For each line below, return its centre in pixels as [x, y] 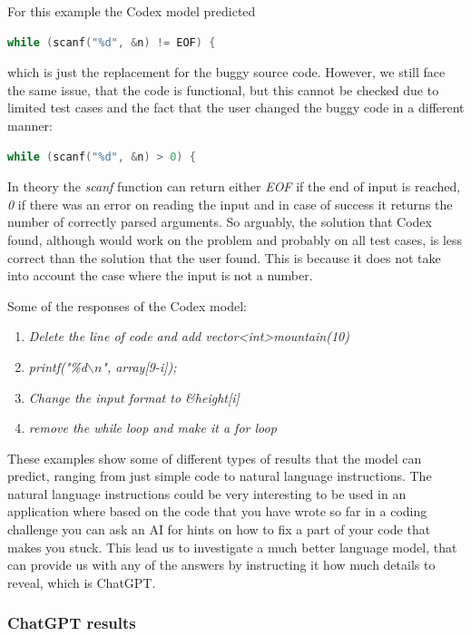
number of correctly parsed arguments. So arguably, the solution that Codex [220, 222]
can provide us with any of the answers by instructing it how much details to [221, 565]
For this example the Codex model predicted [132, 11]
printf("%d [58, 366]
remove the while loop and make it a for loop [152, 428]
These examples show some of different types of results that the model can [215, 458]
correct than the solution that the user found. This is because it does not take [224, 257]
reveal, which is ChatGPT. [82, 582]
